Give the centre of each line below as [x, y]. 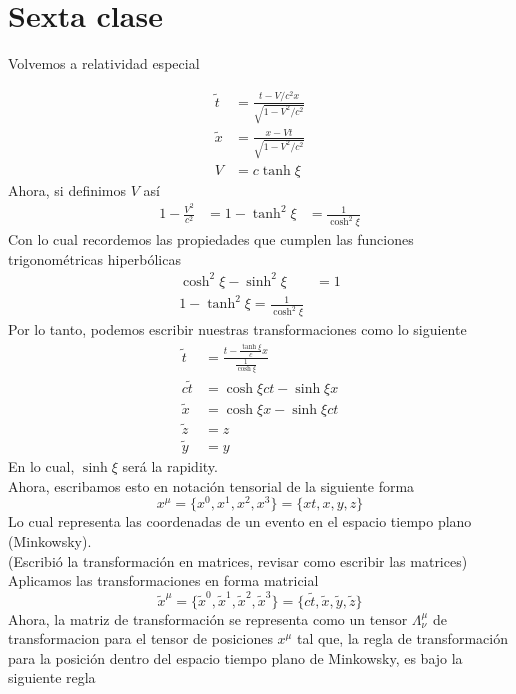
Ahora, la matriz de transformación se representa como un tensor [208, 618]
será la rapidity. [170, 466]
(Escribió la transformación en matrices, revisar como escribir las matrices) [238, 560]
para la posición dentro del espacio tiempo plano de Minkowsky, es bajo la [235, 657]
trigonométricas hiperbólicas [94, 258]
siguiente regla [52, 677]
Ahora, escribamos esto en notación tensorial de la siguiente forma [211, 485]
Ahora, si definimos [67, 189]
